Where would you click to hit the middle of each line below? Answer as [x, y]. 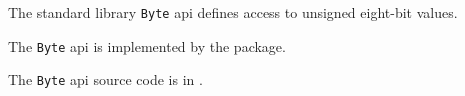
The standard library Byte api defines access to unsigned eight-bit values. [233, 12]
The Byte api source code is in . [105, 79]
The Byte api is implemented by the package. [147, 45]
